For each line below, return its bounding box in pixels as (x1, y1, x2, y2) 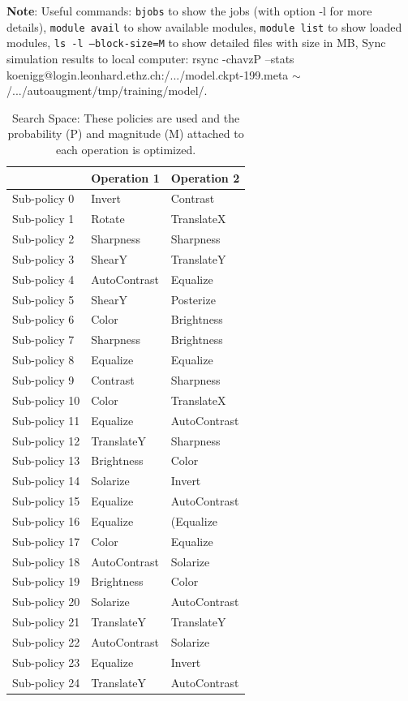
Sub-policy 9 (12, 371, 75, 388)
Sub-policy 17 (12, 532, 80, 549)
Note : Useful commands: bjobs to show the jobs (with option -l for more (6, 2, 372, 19)
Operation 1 (91, 169, 160, 186)
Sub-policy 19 (12, 573, 80, 590)
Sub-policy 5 (12, 290, 75, 307)
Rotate (91, 210, 125, 227)
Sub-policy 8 (12, 351, 75, 368)
